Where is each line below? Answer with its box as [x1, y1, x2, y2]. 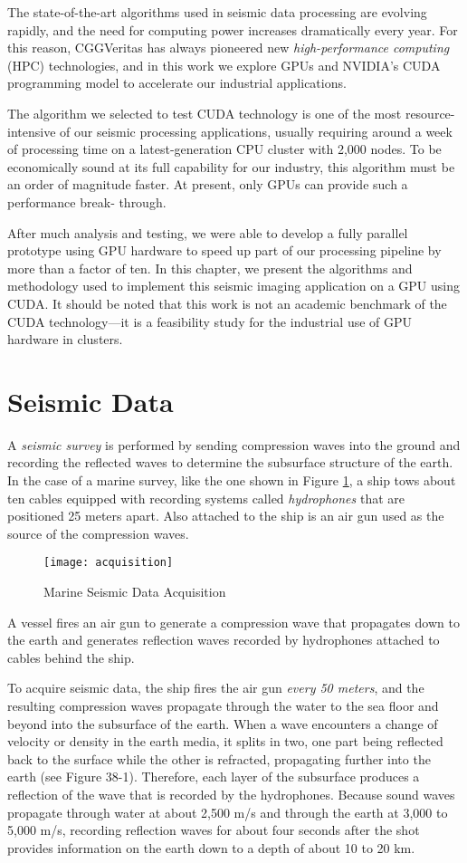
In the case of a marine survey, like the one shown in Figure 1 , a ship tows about [7, 471, 456, 489]
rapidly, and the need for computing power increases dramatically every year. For [7, 20, 458, 39]
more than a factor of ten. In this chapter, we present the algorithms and [7, 258, 413, 277]
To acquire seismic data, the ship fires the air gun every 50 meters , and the [7, 678, 424, 697]
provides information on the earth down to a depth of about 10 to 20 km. [7, 838, 415, 857]
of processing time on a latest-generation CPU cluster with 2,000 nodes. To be [7, 139, 442, 158]
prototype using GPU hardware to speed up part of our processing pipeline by [7, 241, 442, 260]
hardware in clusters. [7, 330, 123, 349]
